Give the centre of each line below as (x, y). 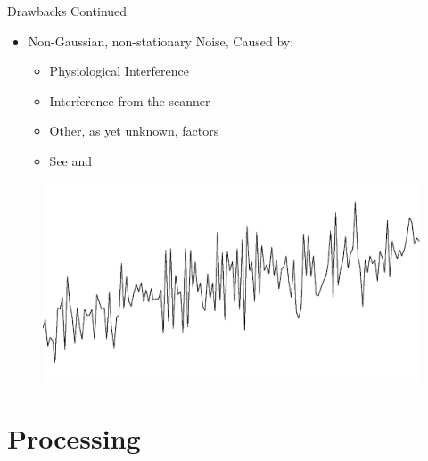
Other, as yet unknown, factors (134, 131)
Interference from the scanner (130, 100)
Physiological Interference (119, 71)
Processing (74, 437)
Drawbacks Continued (67, 11)
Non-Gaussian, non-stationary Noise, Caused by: (161, 41)
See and (71, 160)
